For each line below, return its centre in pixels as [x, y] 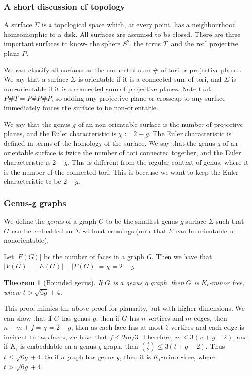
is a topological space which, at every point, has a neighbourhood [139, 25]
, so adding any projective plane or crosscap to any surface [138, 98]
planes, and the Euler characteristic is [60, 134]
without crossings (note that [124, 230]
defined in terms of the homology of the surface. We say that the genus [109, 143]
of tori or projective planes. [201, 69]
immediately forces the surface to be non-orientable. [81, 107]
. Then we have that [182, 256]
